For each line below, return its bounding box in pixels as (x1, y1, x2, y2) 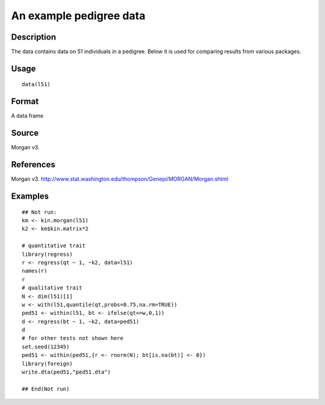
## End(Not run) (22, 385, 70, 392)
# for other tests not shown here (22, 335, 123, 342)
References (11, 159, 55, 170)
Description (11, 32, 57, 42)
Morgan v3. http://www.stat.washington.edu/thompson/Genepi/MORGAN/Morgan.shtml (11, 175, 229, 183)
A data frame (11, 112, 44, 120)
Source (11, 128, 39, 138)
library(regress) (22, 250, 73, 258)
